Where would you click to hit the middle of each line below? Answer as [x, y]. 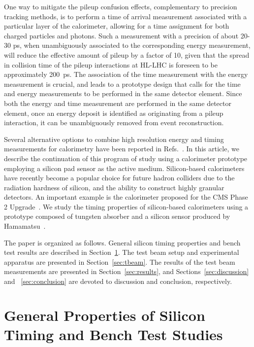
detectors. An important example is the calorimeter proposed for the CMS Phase [126, 197]
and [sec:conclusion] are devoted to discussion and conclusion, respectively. [118, 281]
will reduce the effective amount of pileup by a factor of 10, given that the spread [127, 54]
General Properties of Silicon [105, 315]
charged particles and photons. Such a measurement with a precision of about [121, 35]
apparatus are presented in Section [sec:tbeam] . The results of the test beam [120, 261]
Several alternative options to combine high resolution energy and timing [114, 139]
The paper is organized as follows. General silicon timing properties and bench [122, 242]
